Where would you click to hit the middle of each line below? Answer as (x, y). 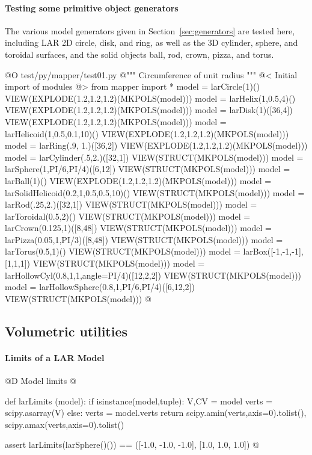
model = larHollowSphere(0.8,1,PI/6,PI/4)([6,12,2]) (100, 287)
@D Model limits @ (41, 381)
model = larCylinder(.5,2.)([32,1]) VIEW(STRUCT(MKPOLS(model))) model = (154, 157)
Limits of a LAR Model (55, 357)
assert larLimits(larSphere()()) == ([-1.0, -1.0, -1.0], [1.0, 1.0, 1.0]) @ (132, 444)
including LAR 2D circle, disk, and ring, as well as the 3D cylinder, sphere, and (151, 42)
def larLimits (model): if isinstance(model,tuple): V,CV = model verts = (139, 401)
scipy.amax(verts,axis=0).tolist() (65, 424)
